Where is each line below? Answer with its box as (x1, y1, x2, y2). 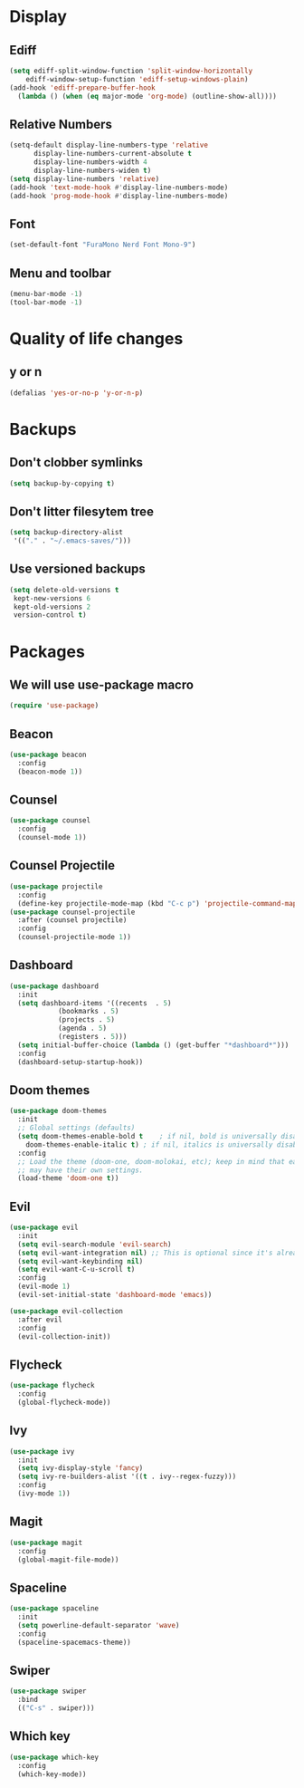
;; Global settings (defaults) (17, 1123, 136, 1133)
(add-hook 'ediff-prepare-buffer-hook (9, 83, 156, 92)
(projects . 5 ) (57, 1015, 116, 1024)
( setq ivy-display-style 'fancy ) (17, 1464, 144, 1473)
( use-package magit (9, 1538, 83, 1547)
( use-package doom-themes (9, 1107, 107, 1116)
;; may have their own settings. (17, 1166, 144, 1175)
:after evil (17, 1315, 63, 1324)
